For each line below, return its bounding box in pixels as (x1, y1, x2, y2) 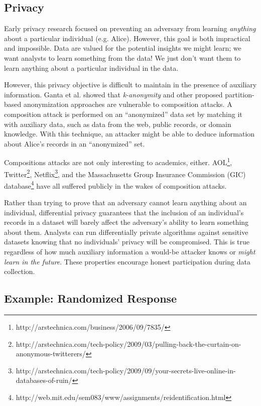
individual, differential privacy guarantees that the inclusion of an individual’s (4, 207, 244, 217)
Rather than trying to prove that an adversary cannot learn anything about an (4, 197, 247, 208)
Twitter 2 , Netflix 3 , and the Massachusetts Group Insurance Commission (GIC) (4, 167, 246, 179)
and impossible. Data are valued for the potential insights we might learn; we (4, 43, 241, 53)
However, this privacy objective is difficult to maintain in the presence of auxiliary (4, 79, 257, 90)
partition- (225, 89, 254, 99)
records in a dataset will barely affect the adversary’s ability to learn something (4, 217, 249, 227)
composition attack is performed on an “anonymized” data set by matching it (4, 108, 242, 119)
